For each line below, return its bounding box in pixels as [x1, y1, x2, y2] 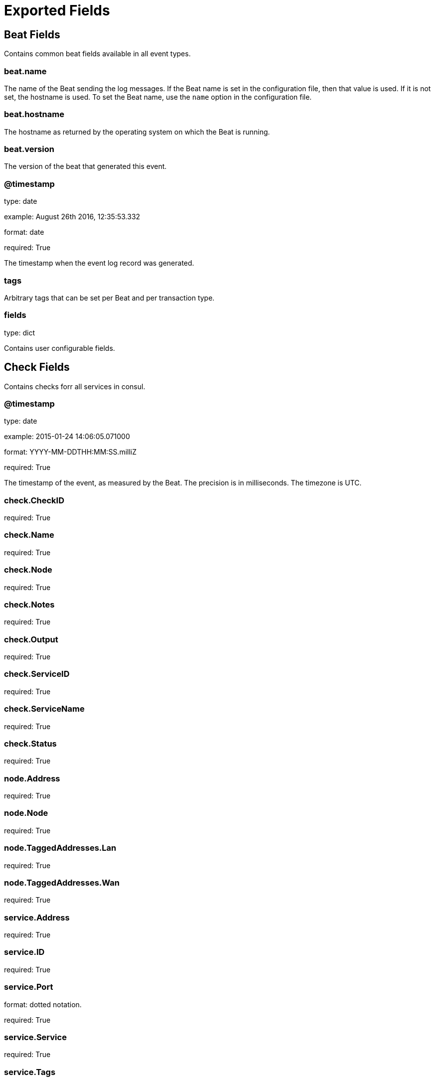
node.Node [4, 808, 48, 818]
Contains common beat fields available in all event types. [4, 49, 191, 58]
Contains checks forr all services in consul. [4, 382, 145, 391]
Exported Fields [4, 2, 110, 19]
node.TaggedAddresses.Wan [4, 877, 120, 888]
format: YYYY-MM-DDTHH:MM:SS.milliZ [4, 448, 137, 457]
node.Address [4, 773, 60, 783]
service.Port [4, 982, 53, 992]
